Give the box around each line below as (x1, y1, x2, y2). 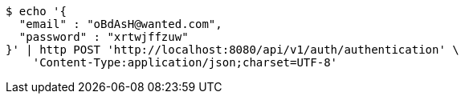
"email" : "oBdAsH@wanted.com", (18, 18, 222, 30)
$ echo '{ (6, 5, 67, 18)
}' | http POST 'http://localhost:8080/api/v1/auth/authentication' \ (6, 43, 459, 56)
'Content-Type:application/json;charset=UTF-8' (32, 56, 338, 69)
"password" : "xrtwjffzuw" (18, 30, 189, 43)
